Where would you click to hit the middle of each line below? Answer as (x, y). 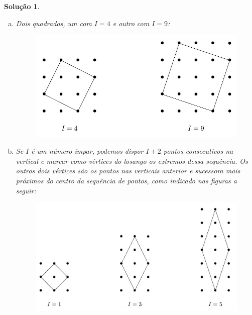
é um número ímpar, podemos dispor (87, 151)
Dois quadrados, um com (54, 23)
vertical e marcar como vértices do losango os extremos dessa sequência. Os (132, 161)
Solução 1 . (22, 6)
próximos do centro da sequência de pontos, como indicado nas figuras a (126, 180)
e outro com (131, 23)
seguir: (26, 190)
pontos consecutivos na (198, 151)
